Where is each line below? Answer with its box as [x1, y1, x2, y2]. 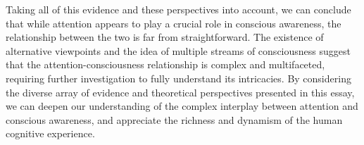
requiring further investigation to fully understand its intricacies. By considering [6, 70, 351, 85]
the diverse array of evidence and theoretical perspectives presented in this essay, [6, 84, 355, 99]
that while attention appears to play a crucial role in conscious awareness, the [6, 15, 341, 30]
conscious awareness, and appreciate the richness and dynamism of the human [6, 112, 343, 127]
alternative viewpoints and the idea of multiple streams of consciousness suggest [6, 43, 351, 58]
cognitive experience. [6, 126, 95, 141]
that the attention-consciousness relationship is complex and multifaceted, [6, 57, 325, 72]
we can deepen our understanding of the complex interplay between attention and [6, 99, 358, 113]
